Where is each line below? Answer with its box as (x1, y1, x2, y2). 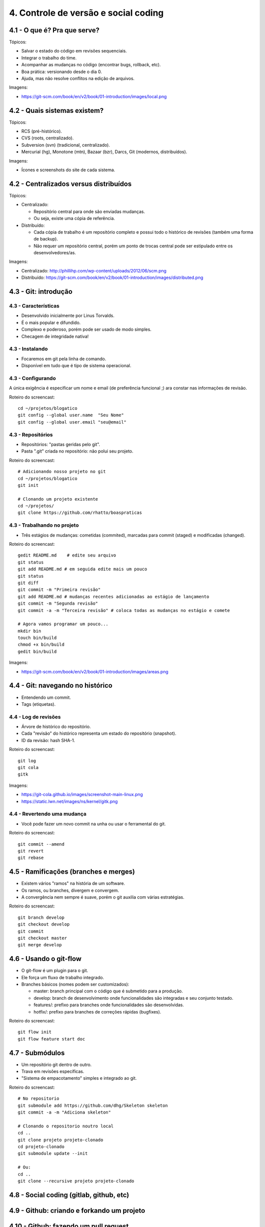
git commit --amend (18, 841, 65, 847)
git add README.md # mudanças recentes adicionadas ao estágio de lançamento (18, 594, 210, 599)
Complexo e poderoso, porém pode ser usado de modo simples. (21, 326, 152, 332)
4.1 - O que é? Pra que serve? (9, 26, 100, 34)
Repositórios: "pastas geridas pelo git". (21, 441, 101, 447)
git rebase (18, 855, 44, 861)
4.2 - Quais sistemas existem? (9, 106, 104, 115)
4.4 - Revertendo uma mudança (9, 810, 87, 817)
